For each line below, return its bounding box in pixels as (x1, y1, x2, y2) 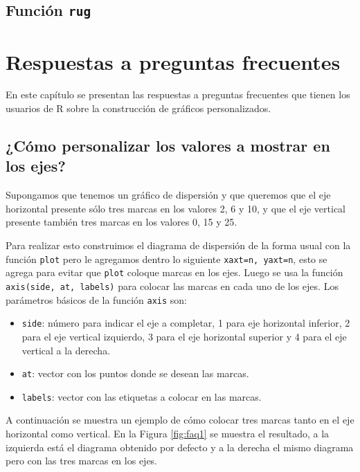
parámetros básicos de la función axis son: (6, 292, 187, 307)
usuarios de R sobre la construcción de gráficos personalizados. (6, 101, 271, 116)
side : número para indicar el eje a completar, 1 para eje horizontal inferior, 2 (21, 316, 350, 330)
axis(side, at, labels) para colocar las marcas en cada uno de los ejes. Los (6, 278, 339, 293)
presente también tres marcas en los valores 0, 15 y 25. (6, 215, 237, 229)
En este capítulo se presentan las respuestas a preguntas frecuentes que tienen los (6, 87, 350, 102)
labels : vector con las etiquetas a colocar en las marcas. (21, 389, 262, 403)
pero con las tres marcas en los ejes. (6, 453, 158, 468)
